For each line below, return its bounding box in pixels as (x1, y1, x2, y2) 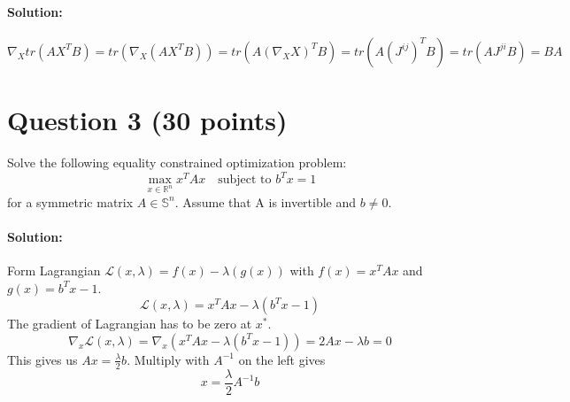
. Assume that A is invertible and (174, 192, 357, 211)
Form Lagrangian (7, 261, 101, 280)
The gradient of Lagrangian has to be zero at (7, 314, 252, 333)
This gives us (7, 350, 78, 368)
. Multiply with (127, 350, 210, 368)
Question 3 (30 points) (7, 101, 288, 137)
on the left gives (238, 350, 326, 368)
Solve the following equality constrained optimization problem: (7, 152, 347, 171)
